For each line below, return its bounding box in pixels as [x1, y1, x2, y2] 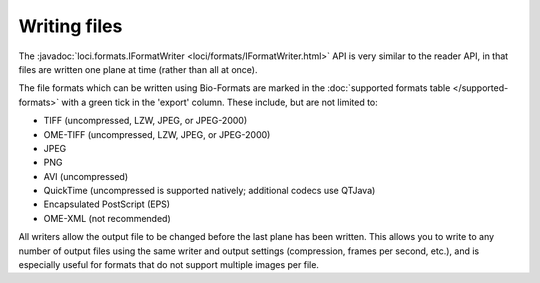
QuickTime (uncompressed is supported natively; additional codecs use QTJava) [43, 185, 376, 197]
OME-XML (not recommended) [43, 212, 172, 224]
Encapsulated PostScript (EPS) [43, 198, 170, 210]
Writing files [18, 15, 123, 37]
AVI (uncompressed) [43, 170, 129, 182]
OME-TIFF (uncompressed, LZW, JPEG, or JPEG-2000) [43, 128, 271, 140]
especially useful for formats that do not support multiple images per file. [18, 259, 320, 271]
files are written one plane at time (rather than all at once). [18, 63, 258, 75]
